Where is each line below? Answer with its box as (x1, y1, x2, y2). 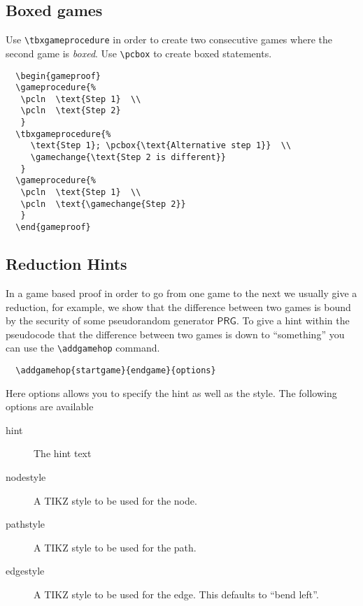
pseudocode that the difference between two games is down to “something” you (6, 326, 345, 341)
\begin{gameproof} (15, 71, 101, 81)
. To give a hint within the (236, 313, 350, 328)
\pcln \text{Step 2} (20, 106, 121, 116)
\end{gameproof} (15, 222, 91, 233)
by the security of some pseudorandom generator (6, 313, 214, 328)
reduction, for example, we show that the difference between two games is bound (6, 299, 351, 314)
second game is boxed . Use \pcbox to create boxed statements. (6, 45, 272, 60)
